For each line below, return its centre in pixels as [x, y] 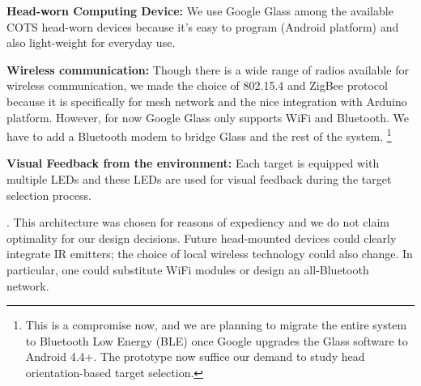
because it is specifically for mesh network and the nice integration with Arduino [207, 101]
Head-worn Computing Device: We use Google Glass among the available [200, 11]
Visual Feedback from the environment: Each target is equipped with [193, 163]
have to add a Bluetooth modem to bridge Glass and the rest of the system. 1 [199, 135]
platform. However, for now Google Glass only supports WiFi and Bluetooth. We [208, 117]
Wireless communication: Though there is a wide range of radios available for [208, 69]
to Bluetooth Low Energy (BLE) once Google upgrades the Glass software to [217, 340]
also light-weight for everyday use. [91, 42]
